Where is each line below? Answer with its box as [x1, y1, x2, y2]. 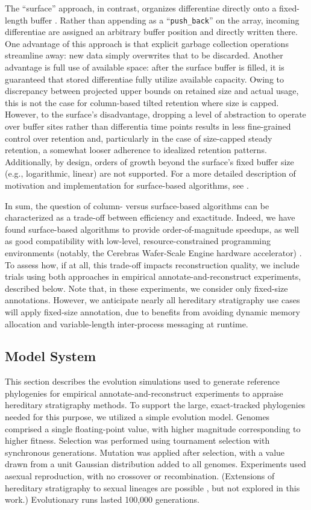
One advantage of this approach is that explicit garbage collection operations [5, 37, 289, 49]
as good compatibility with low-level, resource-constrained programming [5, 235, 271, 247]
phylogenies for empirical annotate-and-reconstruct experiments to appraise [5, 386, 283, 399]
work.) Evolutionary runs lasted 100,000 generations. [5, 493, 200, 506]
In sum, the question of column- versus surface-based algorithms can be [5, 199, 269, 212]
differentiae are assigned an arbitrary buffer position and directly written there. [5, 25, 298, 38]
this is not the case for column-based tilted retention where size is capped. [5, 96, 279, 109]
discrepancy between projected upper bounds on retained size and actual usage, [5, 84, 299, 97]
